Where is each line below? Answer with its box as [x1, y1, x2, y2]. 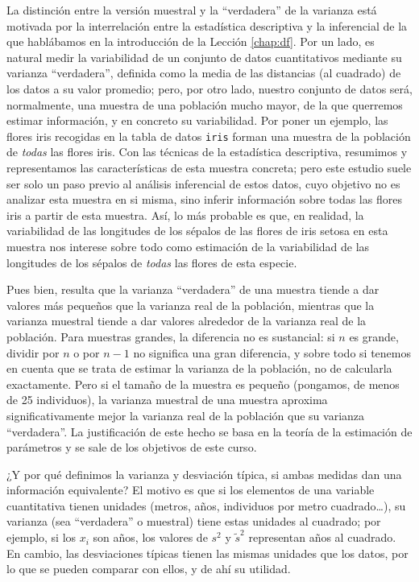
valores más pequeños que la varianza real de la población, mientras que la [6, 296, 375, 313]
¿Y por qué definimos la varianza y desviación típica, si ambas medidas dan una [6, 465, 402, 482]
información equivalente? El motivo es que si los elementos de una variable [6, 481, 375, 498]
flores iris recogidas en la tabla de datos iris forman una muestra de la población [6, 127, 411, 144]
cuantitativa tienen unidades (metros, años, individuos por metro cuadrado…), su [6, 497, 406, 514]
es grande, [349, 328, 399, 345]
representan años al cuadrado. [248, 529, 396, 546]
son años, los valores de [93, 529, 208, 546]
